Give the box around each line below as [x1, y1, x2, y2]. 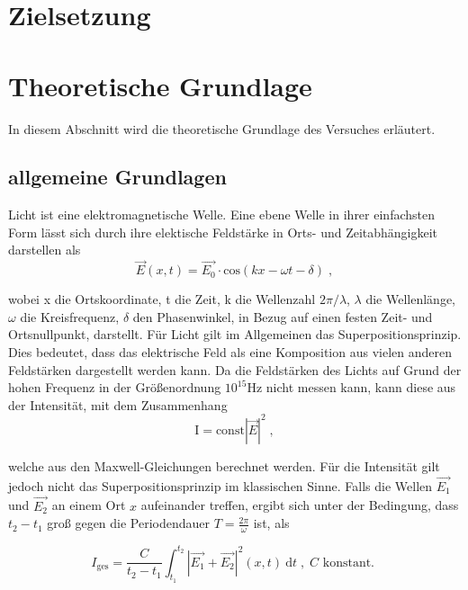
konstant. [322, 556, 375, 569]
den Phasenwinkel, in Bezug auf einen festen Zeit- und [132, 307, 433, 326]
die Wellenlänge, [365, 290, 456, 308]
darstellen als [8, 240, 81, 259]
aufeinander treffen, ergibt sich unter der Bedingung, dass [140, 496, 459, 514]
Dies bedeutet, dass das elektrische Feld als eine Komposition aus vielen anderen [8, 343, 452, 362]
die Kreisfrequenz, [20, 307, 120, 326]
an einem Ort [51, 496, 126, 514]
